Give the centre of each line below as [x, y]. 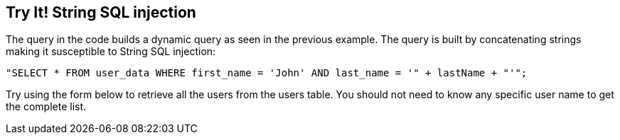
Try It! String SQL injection [101, 12]
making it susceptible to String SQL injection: [111, 52]
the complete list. [46, 107]
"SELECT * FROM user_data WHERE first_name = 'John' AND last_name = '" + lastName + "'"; [267, 73]
